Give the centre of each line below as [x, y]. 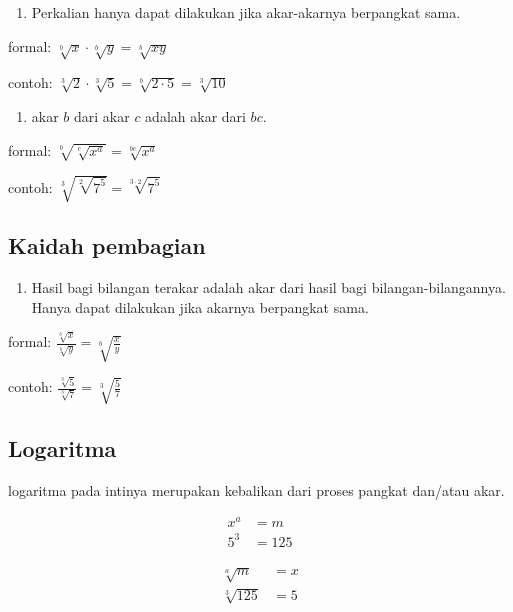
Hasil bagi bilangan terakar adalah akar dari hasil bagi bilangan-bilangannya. [268, 287]
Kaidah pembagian [107, 245]
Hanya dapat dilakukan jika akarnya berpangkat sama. [200, 306]
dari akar [102, 115]
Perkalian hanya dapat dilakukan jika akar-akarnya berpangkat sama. [246, 12]
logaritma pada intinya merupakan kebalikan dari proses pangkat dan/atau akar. [256, 489]
